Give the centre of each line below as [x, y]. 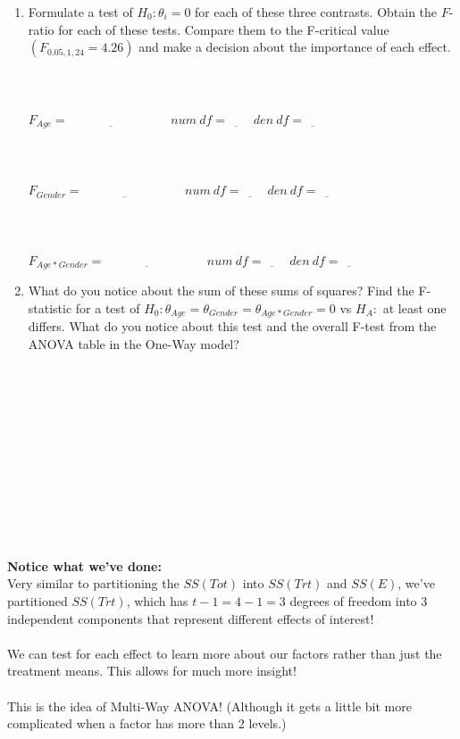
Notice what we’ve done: [84, 565]
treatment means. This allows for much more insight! [152, 671]
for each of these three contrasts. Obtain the [316, 12]
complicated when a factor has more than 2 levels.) [147, 723]
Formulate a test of [80, 12]
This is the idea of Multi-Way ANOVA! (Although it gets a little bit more [209, 706]
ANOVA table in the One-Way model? [134, 343]
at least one [414, 307]
